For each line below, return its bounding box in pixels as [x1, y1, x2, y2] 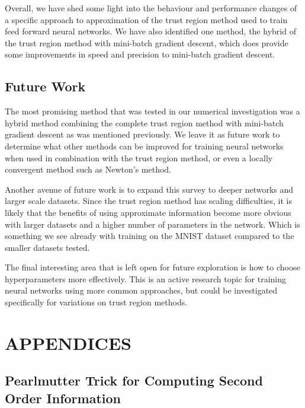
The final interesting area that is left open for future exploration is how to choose [5, 261, 300, 273]
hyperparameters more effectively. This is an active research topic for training [5, 272, 287, 285]
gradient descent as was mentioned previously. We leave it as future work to [5, 128, 280, 141]
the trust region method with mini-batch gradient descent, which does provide [5, 36, 288, 49]
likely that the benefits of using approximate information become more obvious [5, 206, 291, 218]
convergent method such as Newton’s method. [5, 163, 172, 176]
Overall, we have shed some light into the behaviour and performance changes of [5, 2, 297, 14]
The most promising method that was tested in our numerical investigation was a [5, 105, 300, 117]
